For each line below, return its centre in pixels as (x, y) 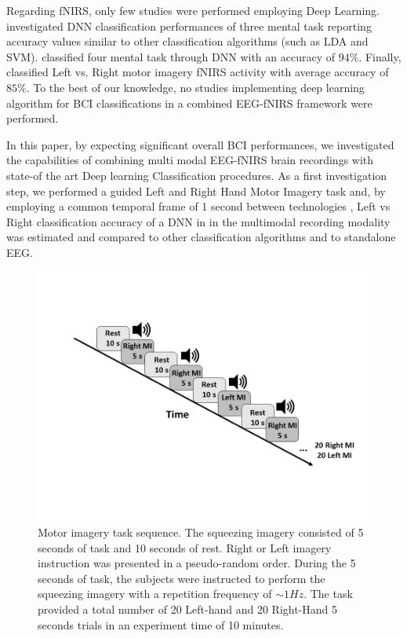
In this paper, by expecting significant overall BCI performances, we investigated (200, 144)
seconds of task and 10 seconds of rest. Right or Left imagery (185, 547)
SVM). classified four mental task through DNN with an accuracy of (171, 56)
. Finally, (380, 56)
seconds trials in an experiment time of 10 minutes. (161, 624)
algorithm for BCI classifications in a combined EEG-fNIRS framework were (189, 103)
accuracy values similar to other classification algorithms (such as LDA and (187, 41)
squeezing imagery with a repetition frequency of (155, 594)
